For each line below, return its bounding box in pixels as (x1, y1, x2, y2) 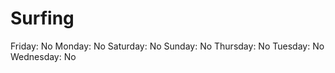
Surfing (10, 7, 75, 30)
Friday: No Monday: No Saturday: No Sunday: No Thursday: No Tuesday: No (10, 40, 325, 52)
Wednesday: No (10, 50, 77, 62)
